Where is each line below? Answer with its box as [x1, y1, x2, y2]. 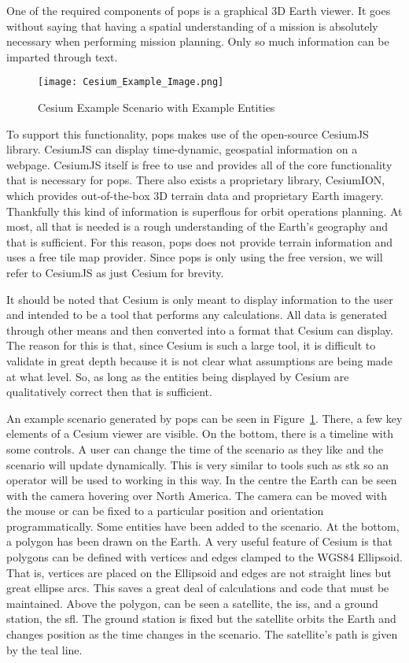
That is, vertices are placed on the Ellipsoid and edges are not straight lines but [6, 564, 392, 580]
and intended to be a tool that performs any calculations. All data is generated [6, 306, 388, 323]
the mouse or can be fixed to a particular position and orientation [6, 502, 324, 519]
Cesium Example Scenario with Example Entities [38, 99, 275, 116]
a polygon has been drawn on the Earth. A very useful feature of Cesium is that [6, 533, 393, 550]
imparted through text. [6, 48, 118, 65]
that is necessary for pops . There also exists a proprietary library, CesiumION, [6, 172, 385, 188]
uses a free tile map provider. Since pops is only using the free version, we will [6, 249, 383, 265]
